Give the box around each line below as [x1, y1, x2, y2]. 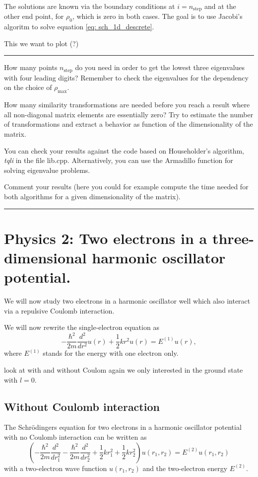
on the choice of [4, 82, 52, 92]
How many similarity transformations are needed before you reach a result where [4, 99, 250, 110]
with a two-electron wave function [4, 463, 107, 473]
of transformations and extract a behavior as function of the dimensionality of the [4, 119, 253, 129]
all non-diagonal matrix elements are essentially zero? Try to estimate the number [4, 109, 254, 119]
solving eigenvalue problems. [4, 164, 90, 175]
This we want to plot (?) [4, 38, 79, 48]
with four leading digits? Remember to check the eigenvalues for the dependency [4, 72, 249, 82]
